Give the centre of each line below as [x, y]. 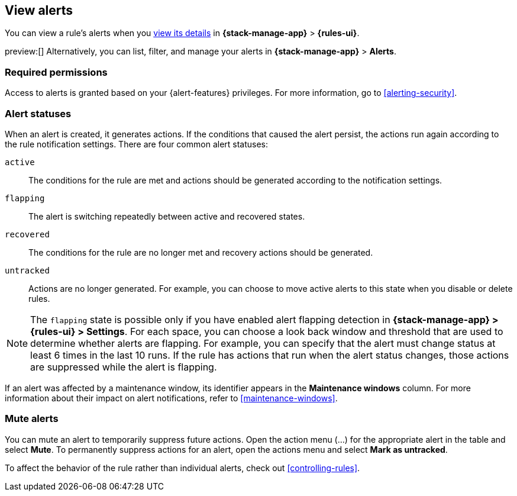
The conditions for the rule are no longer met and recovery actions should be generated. [201, 252]
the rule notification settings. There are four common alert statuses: [137, 144]
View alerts [39, 10]
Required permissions [56, 72]
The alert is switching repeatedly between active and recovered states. [167, 216]
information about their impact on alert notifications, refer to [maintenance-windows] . [171, 398]
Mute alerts [32, 419]
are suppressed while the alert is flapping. [124, 367]
